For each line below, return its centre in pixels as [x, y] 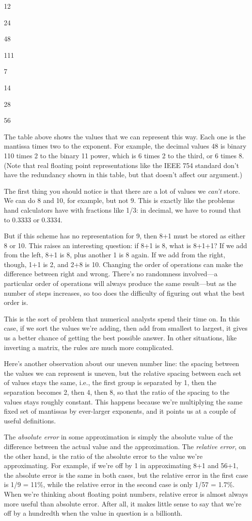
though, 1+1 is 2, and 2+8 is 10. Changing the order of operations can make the [124, 264]
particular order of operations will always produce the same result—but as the [120, 283]
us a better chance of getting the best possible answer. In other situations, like [120, 338]
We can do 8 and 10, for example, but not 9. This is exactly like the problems [119, 200]
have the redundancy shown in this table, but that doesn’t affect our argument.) [123, 175]
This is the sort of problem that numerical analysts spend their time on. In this [122, 318]
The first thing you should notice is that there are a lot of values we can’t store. [122, 191]
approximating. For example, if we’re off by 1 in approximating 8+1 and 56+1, [121, 465]
